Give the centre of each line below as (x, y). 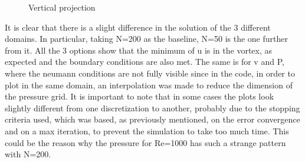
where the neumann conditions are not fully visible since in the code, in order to (150, 73)
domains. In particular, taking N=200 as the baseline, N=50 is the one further (146, 39)
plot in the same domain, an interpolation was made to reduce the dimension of (149, 85)
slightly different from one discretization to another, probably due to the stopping (152, 108)
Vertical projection (62, 7)
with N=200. (28, 154)
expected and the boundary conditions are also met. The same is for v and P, (145, 62)
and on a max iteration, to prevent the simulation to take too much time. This (147, 130)
